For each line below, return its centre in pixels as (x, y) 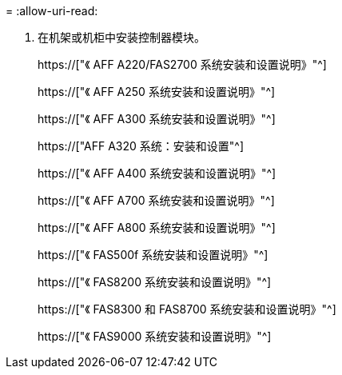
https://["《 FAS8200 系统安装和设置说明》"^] (155, 282)
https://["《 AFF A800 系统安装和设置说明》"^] (157, 227)
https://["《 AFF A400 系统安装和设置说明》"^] (157, 173)
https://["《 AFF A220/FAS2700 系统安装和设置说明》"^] (182, 64)
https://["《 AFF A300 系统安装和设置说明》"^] (157, 119)
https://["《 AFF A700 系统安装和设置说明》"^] (156, 200)
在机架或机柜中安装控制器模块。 (121, 37)
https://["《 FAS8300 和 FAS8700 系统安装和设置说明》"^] (187, 309)
